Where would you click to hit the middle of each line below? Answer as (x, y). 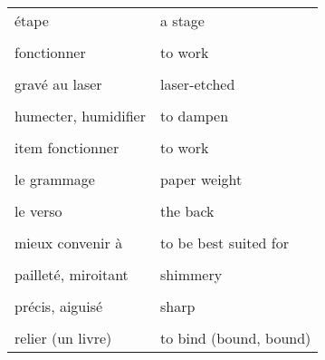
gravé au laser (58, 84)
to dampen (195, 116)
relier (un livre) (63, 338)
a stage (182, 20)
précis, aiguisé (59, 306)
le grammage (55, 179)
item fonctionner (67, 147)
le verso (38, 211)
